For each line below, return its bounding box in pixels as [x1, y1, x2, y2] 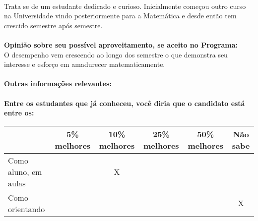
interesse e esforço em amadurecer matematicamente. [4, 59, 165, 69]
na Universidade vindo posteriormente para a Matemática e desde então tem [4, 10, 237, 21]
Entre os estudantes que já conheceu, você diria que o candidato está [4, 98, 245, 108]
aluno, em [8, 166, 42, 177]
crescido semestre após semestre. [4, 20, 103, 30]
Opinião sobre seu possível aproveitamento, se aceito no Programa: [4, 39, 238, 50]
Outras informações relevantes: [4, 78, 112, 89]
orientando [8, 203, 45, 215]
